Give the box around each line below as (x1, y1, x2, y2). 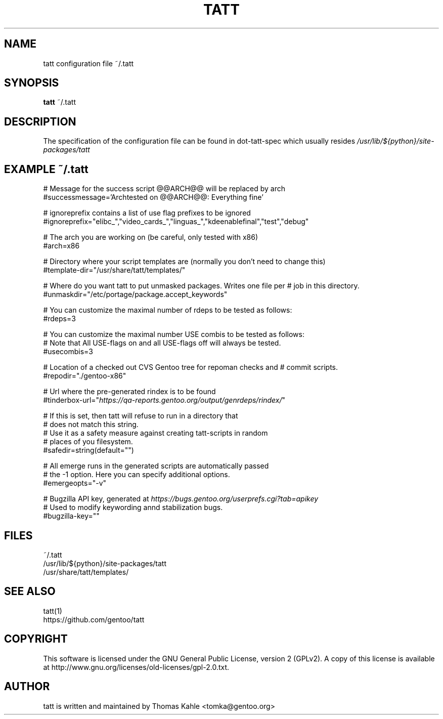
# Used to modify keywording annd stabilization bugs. (43, 503, 223, 512)
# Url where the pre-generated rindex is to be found (43, 387, 216, 396)
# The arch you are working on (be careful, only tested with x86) (43, 233, 258, 242)
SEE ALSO (4, 585, 56, 598)
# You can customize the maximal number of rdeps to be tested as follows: (43, 306, 292, 315)
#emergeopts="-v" (43, 479, 107, 488)
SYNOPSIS (4, 76, 59, 90)
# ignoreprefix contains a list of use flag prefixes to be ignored (43, 208, 251, 218)
